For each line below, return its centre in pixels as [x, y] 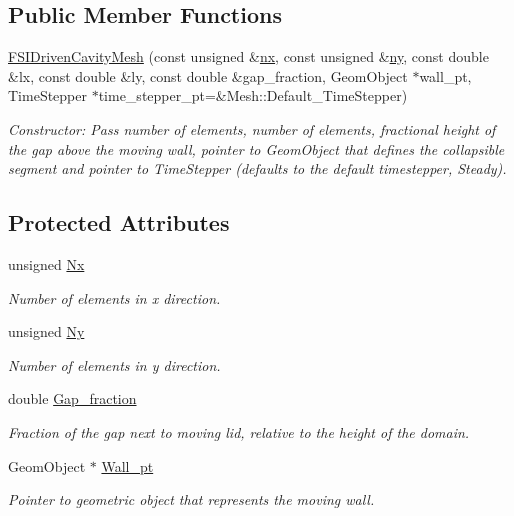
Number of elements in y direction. [114, 364]
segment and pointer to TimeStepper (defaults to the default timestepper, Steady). [257, 168]
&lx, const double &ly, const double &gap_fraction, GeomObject [208, 75]
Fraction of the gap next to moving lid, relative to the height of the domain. [239, 431]
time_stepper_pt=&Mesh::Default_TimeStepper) [253, 95]
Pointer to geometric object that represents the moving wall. [191, 499]
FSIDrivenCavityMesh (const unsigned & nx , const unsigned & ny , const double [248, 56]
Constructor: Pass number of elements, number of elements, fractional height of [252, 128]
